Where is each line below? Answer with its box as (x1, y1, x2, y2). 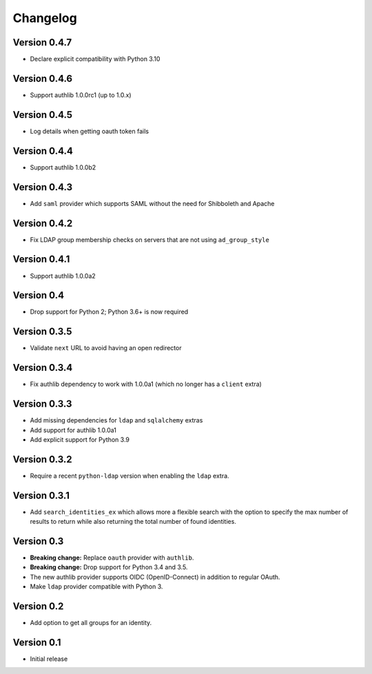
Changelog (12, 10, 77, 25)
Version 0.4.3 (12, 181, 72, 193)
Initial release (30, 655, 68, 663)
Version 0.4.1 (12, 254, 70, 265)
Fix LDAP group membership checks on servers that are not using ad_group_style (30, 235, 270, 244)
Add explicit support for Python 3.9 (30, 435, 130, 444)
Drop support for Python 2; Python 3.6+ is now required (30, 307, 189, 316)
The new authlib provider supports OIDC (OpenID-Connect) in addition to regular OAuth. (30, 573, 280, 581)
